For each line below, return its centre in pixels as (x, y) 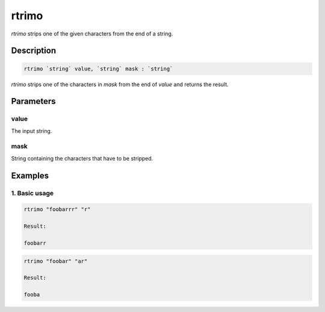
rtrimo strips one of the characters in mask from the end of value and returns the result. (120, 84)
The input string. (32, 131)
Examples (30, 175)
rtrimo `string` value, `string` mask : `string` (98, 69)
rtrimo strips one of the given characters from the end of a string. (92, 34)
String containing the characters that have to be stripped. (82, 158)
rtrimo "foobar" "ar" (56, 261)
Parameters (33, 101)
